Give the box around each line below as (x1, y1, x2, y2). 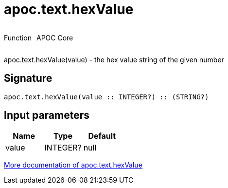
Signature (4, 72, 53, 85)
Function (4, 33, 32, 42)
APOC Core (36, 33, 73, 42)
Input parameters (4, 109, 90, 122)
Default (88, 131, 116, 141)
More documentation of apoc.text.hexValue (4, 161, 142, 169)
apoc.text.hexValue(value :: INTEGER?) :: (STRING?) (4, 93, 209, 101)
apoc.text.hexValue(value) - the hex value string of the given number (4, 55, 224, 64)
